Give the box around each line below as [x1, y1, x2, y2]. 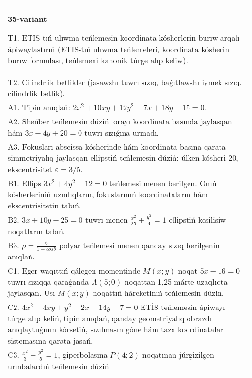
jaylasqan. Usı [8, 287, 55, 299]
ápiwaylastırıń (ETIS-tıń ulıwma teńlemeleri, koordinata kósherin [8, 43, 230, 54]
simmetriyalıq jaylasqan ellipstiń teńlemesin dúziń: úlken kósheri [8, 152, 226, 163]
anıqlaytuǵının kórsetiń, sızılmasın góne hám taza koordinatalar [8, 324, 223, 335]
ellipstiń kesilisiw [169, 214, 226, 225]
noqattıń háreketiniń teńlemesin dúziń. [93, 287, 224, 299]
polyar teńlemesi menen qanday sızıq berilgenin [59, 239, 220, 251]
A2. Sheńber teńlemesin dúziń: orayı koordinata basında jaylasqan [8, 116, 232, 127]
